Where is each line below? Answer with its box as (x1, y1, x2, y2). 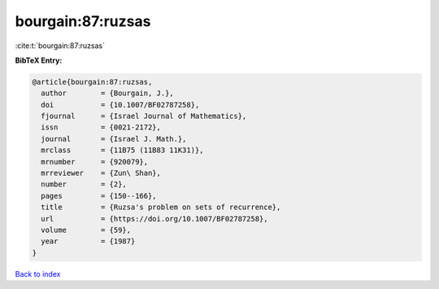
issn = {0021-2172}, (41, 123, 162, 132)
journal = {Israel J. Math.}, (41, 134, 187, 143)
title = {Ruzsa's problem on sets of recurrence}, (41, 203, 281, 212)
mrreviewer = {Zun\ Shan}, (41, 169, 162, 178)
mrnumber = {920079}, (41, 157, 149, 166)
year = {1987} (41, 237, 136, 246)
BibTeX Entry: (15, 55, 63, 65)
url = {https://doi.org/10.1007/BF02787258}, (41, 214, 268, 223)
